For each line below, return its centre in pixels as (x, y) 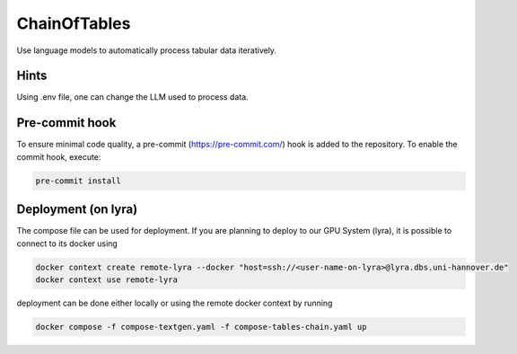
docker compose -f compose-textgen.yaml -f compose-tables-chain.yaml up (201, 327)
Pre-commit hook (66, 123)
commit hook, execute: (59, 156)
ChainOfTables (74, 23)
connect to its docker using (67, 243)
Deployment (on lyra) (77, 210)
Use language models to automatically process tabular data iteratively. (147, 50)
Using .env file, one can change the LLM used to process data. (132, 97)
